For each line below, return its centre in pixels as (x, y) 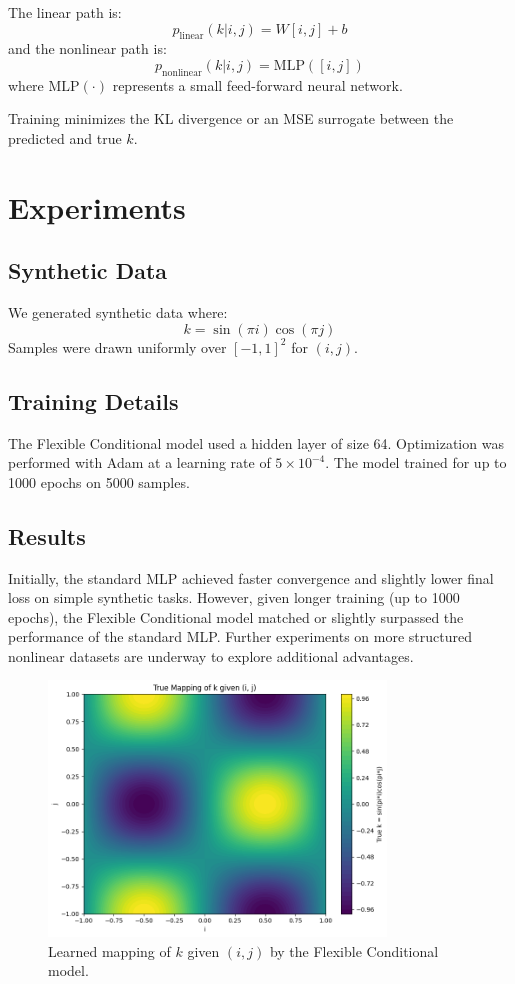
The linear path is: (65, 12)
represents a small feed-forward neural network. (257, 84)
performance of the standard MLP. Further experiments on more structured (240, 636)
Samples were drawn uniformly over (117, 346)
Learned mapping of (109, 950)
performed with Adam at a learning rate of (139, 462)
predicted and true (65, 137)
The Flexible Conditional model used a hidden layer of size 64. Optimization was (256, 442)
